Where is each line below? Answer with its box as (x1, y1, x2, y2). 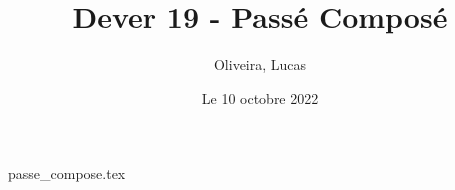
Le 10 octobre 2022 (201, 87, 319, 108)
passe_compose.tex (8, 163, 126, 184)
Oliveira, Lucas (213, 54, 307, 75)
